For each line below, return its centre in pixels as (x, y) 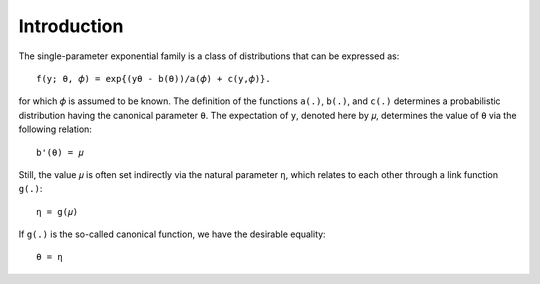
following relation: (55, 129)
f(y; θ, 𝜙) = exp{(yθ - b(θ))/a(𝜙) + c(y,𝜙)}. (153, 78)
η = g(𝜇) (57, 211)
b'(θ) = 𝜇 (60, 152)
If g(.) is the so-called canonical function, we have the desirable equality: (172, 234)
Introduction (71, 26)
